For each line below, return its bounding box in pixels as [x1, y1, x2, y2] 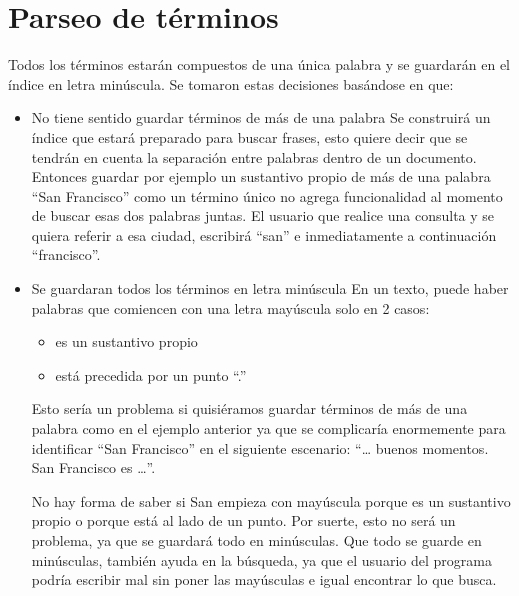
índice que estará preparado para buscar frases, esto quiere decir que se [31, 126, 468, 147]
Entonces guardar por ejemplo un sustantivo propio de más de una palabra [31, 166, 491, 187]
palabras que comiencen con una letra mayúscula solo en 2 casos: [31, 297, 430, 318]
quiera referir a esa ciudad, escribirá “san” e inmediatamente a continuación [31, 224, 497, 245]
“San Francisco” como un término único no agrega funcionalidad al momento [31, 185, 503, 206]
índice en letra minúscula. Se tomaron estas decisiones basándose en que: [8, 73, 454, 94]
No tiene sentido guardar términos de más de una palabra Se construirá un [31, 107, 491, 128]
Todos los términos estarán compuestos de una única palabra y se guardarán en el [8, 54, 510, 75]
